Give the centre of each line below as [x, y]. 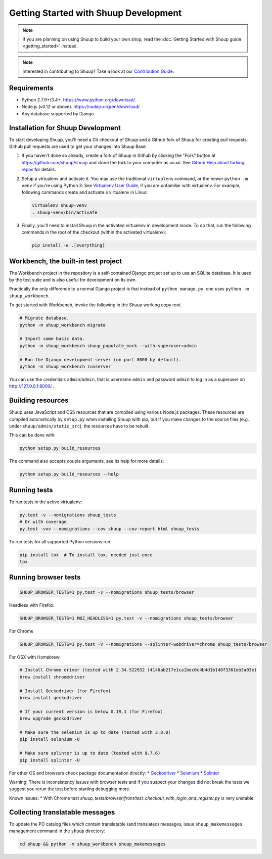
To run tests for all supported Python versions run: [60, 541]
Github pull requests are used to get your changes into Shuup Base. [78, 146]
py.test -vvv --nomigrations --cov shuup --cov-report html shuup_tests [110, 529]
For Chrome [21, 631]
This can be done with [32, 435]
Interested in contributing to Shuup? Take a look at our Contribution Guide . [98, 71]
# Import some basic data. [52, 339]
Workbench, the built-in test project [66, 261]
